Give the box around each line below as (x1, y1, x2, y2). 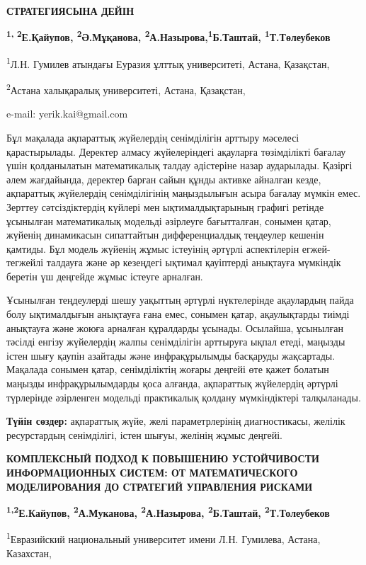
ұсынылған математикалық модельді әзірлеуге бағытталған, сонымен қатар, (6, 213, 331, 228)
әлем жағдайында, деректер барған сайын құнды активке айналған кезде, (6, 171, 321, 186)
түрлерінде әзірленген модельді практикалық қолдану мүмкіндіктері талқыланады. (6, 389, 361, 404)
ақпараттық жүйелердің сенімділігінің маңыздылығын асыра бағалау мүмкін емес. (6, 186, 361, 200)
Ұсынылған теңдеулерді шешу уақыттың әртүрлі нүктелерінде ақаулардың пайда (6, 292, 354, 307)
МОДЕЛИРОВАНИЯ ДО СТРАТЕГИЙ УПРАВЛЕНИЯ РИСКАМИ (6, 479, 313, 493)
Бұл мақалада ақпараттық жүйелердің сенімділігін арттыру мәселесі (6, 130, 299, 144)
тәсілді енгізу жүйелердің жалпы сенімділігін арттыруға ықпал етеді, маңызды (6, 334, 345, 349)
